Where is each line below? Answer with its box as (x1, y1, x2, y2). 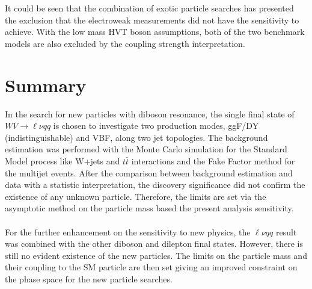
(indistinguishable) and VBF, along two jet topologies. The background (5, 131, 268, 143)
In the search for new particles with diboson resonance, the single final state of (5, 107, 295, 120)
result (275, 225, 297, 238)
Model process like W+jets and (5, 155, 120, 167)
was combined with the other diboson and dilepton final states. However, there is (5, 237, 303, 250)
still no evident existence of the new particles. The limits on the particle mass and (5, 249, 307, 261)
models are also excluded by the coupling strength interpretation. (5, 37, 245, 49)
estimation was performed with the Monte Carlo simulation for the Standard (5, 143, 287, 155)
